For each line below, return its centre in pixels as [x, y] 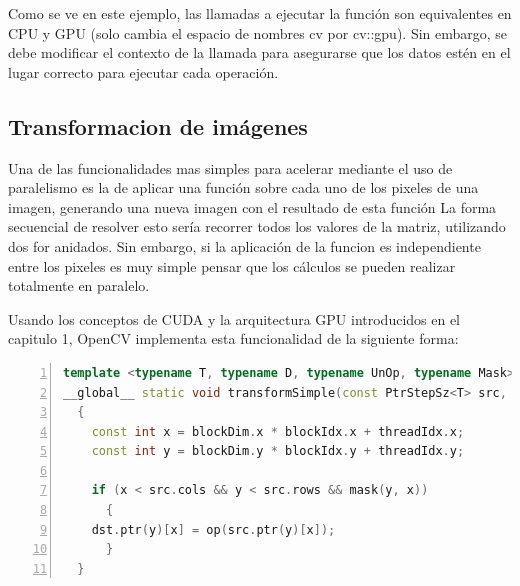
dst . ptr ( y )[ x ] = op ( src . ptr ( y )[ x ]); [213, 529]
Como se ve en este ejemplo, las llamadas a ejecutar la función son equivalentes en [260, 13]
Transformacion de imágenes [158, 125]
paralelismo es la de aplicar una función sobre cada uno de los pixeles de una [243, 187]
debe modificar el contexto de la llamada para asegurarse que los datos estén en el [259, 52]
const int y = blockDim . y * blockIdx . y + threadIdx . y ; [278, 451]
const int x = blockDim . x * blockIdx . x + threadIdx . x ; [278, 431]
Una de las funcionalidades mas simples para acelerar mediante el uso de [230, 167]
